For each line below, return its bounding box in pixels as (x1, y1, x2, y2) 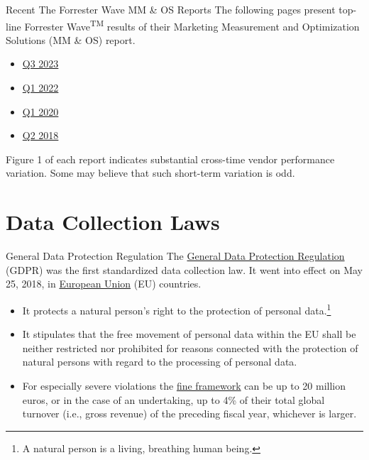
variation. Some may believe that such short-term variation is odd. (6, 165, 295, 180)
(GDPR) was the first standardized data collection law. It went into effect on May (6, 262, 363, 277)
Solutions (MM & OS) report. (6, 32, 136, 47)
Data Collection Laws (6, 207, 220, 236)
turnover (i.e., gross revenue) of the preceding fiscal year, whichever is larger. (22, 406, 357, 421)
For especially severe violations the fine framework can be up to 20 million (22, 378, 346, 393)
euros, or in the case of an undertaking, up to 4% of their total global (22, 392, 325, 407)
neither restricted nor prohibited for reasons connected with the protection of (22, 340, 358, 355)
